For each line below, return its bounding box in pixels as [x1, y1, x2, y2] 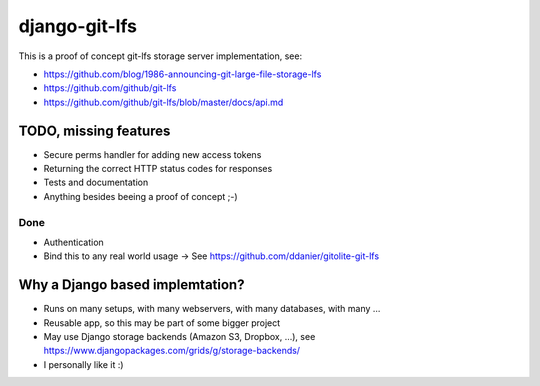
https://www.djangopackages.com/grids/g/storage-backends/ [43, 345, 300, 357]
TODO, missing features [18, 122, 171, 139]
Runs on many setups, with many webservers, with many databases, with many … [43, 303, 381, 315]
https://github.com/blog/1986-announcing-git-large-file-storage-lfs [43, 68, 322, 80]
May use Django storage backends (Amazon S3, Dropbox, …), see [43, 331, 316, 343]
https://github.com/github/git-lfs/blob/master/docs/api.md [43, 96, 284, 108]
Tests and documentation [43, 176, 149, 189]
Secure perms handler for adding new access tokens [43, 148, 262, 160]
